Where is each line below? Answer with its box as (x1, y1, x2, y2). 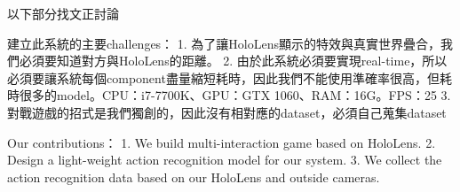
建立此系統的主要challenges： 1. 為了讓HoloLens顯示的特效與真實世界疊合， (7, 34, 440, 52)
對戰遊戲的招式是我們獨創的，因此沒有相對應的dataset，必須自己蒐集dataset (7, 103, 447, 121)
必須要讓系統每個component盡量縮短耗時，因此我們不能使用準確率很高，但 (7, 68, 440, 87)
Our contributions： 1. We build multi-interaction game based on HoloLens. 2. (7, 133, 436, 151)
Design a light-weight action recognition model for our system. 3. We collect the (7, 150, 442, 169)
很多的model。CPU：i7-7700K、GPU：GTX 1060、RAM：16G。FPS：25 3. (19, 86, 451, 104)
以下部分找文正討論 (7, 4, 119, 22)
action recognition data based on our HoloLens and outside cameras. (7, 167, 380, 186)
